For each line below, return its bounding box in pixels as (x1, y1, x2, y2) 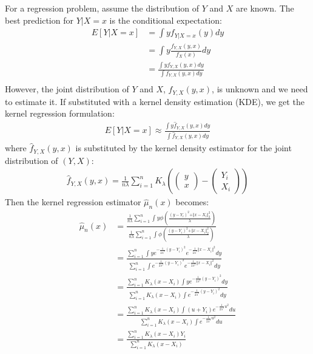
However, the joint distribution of (5, 83, 129, 95)
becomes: (175, 196, 209, 208)
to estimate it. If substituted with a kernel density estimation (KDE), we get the (5, 95, 305, 107)
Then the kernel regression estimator (5, 196, 141, 208)
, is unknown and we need (212, 83, 308, 95)
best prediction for (5, 13, 73, 26)
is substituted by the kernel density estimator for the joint (75, 141, 292, 154)
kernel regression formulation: (5, 107, 115, 120)
